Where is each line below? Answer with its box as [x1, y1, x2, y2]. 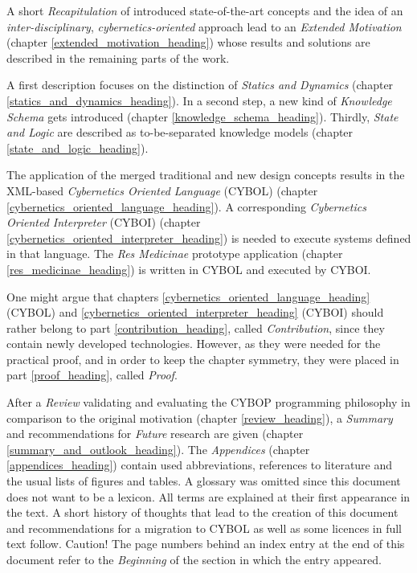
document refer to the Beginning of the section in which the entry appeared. [6, 551, 382, 567]
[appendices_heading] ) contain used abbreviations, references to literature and [6, 456, 393, 473]
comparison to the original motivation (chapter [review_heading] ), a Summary [6, 409, 393, 426]
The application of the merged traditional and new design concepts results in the [6, 166, 405, 183]
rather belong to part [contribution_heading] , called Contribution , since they [6, 319, 385, 336]
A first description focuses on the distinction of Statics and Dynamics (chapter [6, 76, 394, 93]
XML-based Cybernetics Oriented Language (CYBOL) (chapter [6, 182, 318, 199]
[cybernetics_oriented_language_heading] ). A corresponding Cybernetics [6, 198, 366, 215]
